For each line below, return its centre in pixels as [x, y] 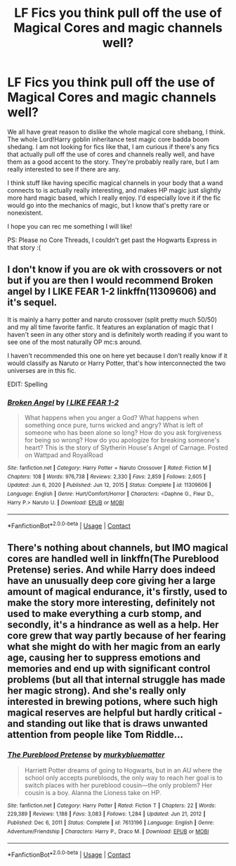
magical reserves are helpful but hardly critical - [115, 713]
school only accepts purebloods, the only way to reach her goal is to [124, 777]
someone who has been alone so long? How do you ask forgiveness [123, 433]
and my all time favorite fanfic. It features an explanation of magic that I [110, 327]
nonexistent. [25, 212]
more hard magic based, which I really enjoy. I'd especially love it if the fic [114, 198]
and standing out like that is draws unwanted [108, 724]
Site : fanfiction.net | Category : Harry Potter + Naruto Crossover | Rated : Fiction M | [109, 468]
